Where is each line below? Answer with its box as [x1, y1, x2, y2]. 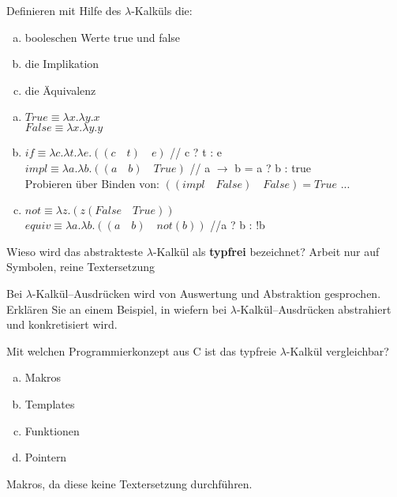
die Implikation [24, 55, 99, 72]
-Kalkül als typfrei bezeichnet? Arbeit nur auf [152, 243, 380, 259]
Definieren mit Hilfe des [6, 2, 122, 18]
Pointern [24, 449, 67, 465]
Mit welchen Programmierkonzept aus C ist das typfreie [6, 342, 277, 359]
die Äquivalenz [24, 81, 96, 98]
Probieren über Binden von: [24, 175, 159, 191]
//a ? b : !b [210, 216, 265, 233]
